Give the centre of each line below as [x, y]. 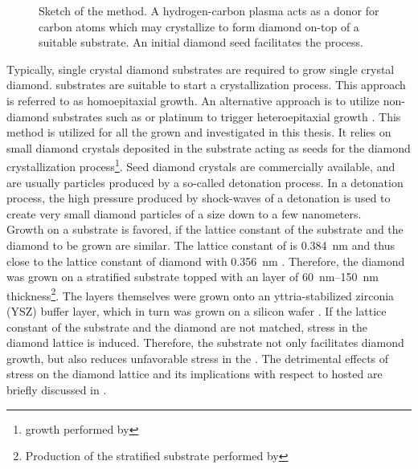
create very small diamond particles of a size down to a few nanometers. [184, 213]
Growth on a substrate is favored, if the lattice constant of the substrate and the [205, 229]
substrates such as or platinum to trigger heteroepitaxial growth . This [227, 116]
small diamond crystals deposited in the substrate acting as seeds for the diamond [209, 147]
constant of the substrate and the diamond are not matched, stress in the [187, 326]
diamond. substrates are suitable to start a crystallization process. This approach [206, 85]
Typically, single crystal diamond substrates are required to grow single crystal [201, 69]
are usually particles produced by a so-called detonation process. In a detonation [205, 182]
